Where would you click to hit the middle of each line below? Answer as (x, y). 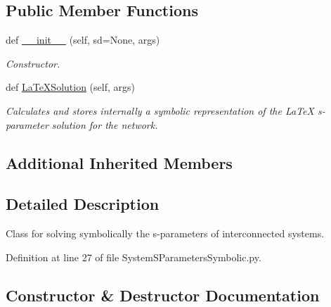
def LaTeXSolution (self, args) (70, 87)
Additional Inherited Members (119, 162)
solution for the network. (105, 124)
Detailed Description (83, 204)
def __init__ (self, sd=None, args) (83, 40)
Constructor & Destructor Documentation (163, 295)
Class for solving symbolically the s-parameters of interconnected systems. (165, 233)
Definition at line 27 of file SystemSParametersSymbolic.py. (134, 257)
